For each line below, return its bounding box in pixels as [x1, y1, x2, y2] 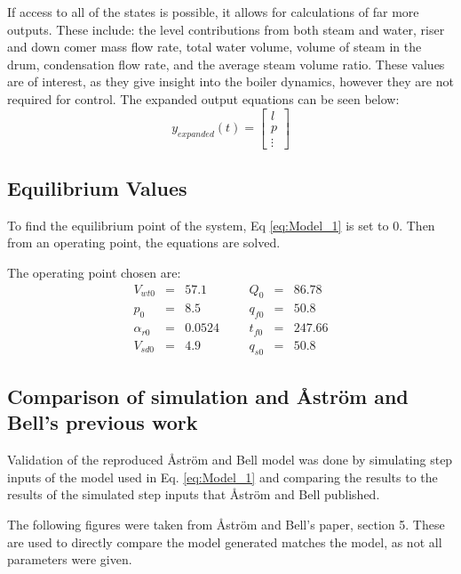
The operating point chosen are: [7, 263, 181, 282]
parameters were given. [7, 550, 132, 569]
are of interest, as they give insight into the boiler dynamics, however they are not [7, 72, 454, 91]
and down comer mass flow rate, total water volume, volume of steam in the [7, 37, 422, 56]
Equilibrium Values [7, 174, 187, 202]
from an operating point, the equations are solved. [7, 233, 281, 252]
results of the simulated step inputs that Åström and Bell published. [7, 485, 380, 504]
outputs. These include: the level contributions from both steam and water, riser [7, 20, 445, 38]
